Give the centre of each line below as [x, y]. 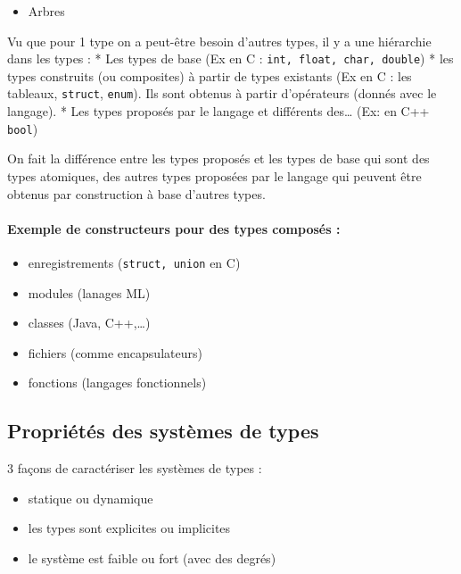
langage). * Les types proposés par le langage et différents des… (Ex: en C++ [218, 111]
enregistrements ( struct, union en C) [134, 262]
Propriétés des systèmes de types [163, 431]
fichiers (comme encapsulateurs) [115, 352]
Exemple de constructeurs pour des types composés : [174, 228]
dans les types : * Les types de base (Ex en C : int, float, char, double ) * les [230, 58]
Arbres [46, 11]
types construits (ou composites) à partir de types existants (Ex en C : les [210, 75]
